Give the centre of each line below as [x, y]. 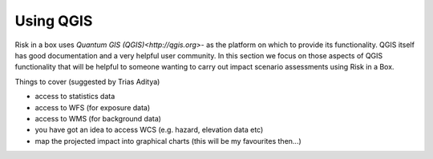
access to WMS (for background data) [98, 118]
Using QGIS [54, 21]
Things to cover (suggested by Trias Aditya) [87, 81]
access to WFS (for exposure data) [93, 107]
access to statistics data [75, 97]
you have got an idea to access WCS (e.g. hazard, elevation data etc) [149, 130]
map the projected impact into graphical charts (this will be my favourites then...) [168, 141]
